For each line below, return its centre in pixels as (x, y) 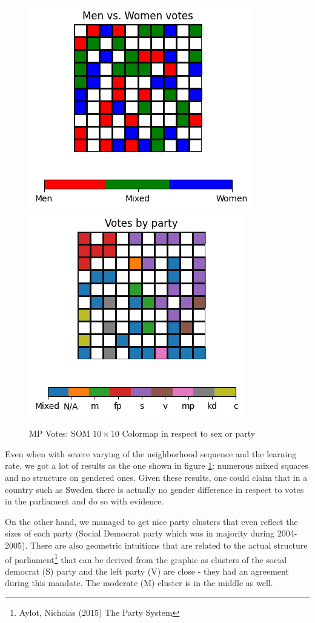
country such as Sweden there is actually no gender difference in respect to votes (154, 489)
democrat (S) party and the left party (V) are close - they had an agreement (147, 571)
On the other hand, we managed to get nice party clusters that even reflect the (151, 521)
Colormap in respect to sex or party (189, 433)
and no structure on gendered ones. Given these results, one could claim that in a (156, 477)
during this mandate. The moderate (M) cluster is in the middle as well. (139, 583)
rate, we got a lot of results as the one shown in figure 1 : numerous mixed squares (157, 465)
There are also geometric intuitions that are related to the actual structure (169, 545)
